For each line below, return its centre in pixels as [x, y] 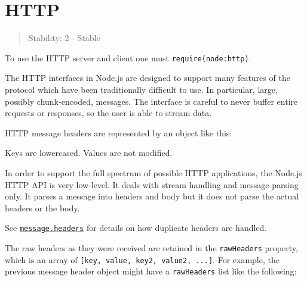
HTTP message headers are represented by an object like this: [119, 132]
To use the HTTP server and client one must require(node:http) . [128, 57]
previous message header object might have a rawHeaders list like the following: [151, 271]
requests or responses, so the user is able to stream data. [108, 113]
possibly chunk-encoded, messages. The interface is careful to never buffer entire [151, 101]
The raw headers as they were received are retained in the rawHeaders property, [151, 247]
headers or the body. [42, 207]
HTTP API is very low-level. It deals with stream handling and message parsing [152, 184]
